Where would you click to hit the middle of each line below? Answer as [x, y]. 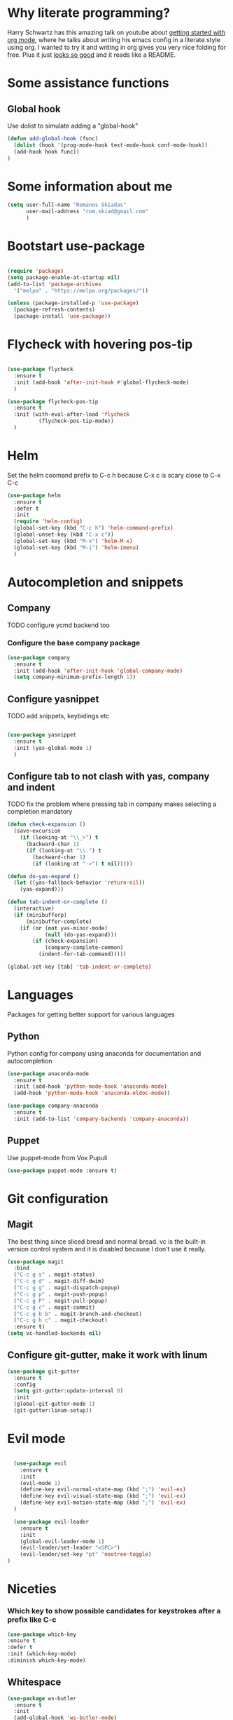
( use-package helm [34, 495]
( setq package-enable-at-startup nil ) [64, 277]
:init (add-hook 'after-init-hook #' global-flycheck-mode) [101, 382]
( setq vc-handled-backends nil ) [54, 1333]
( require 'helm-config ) [48, 522]
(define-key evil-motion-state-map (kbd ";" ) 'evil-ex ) [103, 1503]
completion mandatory [40, 812]
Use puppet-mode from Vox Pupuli [57, 1157]
